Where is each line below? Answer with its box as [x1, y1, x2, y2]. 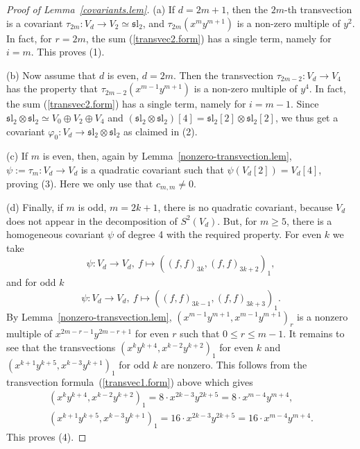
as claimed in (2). [123, 124, 198, 138]
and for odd [6, 275, 56, 289]
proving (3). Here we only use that [6, 176, 153, 190]
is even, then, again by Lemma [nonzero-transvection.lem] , [42, 149, 292, 163]
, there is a [286, 213, 332, 228]
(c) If [6, 149, 28, 163]
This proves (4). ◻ [6, 429, 87, 443]
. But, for [217, 213, 257, 228]
